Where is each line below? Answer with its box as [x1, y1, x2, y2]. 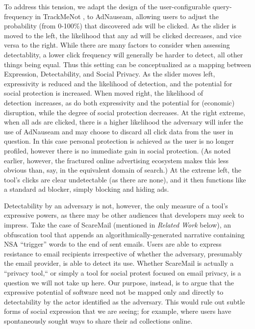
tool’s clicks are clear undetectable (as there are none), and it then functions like [4, 174, 246, 184]
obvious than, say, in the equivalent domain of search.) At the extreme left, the [4, 165, 242, 175]
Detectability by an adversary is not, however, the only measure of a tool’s [4, 200, 228, 210]
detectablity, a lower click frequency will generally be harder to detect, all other [4, 49, 243, 59]
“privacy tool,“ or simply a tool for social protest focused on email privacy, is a [4, 268, 241, 278]
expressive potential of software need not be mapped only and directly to [4, 287, 224, 297]
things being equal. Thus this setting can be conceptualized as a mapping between [4, 59, 251, 69]
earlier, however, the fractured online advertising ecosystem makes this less [4, 155, 229, 165]
